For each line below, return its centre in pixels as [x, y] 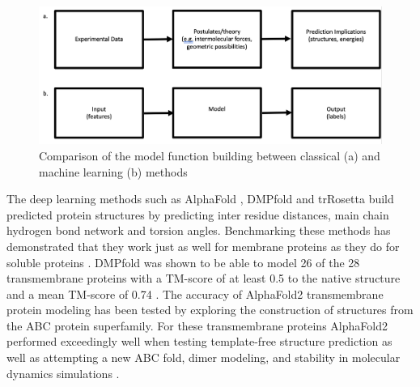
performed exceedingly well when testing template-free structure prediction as [199, 341]
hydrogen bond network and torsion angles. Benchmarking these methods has [199, 230]
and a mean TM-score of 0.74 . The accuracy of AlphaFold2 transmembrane [195, 293]
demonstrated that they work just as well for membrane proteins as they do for [203, 246]
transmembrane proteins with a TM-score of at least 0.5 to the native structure [204, 278]
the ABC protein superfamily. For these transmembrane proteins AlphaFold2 [197, 325]
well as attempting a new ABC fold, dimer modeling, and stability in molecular [204, 357]
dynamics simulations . [63, 373]
